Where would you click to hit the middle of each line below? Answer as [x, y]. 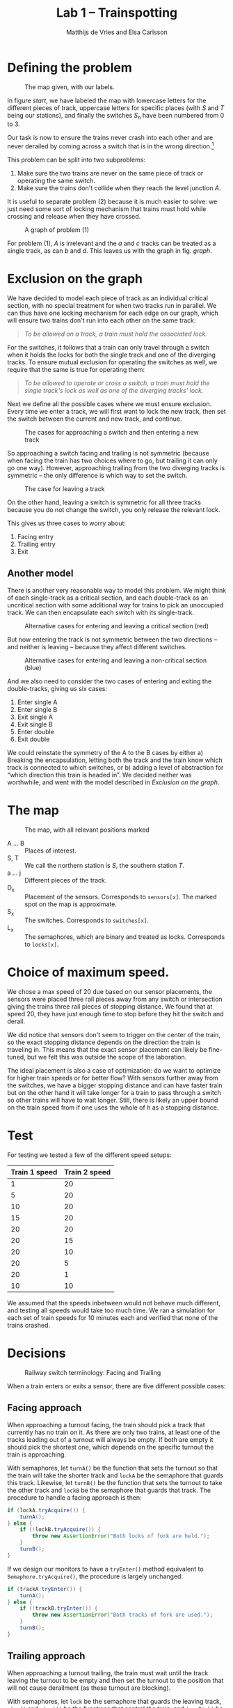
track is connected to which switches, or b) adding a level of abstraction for [115, 767]
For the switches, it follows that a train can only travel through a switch [109, 348]
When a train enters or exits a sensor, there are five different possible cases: [116, 1386]
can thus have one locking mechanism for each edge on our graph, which [113, 313]
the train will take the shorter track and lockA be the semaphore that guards [115, 1475]
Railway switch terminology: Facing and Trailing [93, 1373]
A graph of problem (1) [57, 230]
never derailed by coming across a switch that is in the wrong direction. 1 [111, 146]
